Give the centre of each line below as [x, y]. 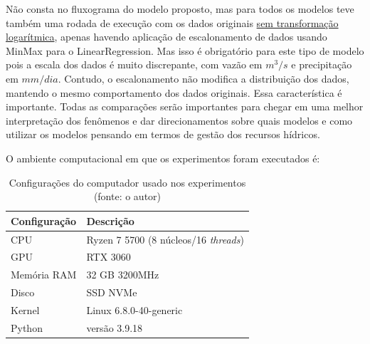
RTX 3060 [109, 257]
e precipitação [322, 64]
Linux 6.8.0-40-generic [134, 309]
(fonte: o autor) [127, 196]
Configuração [44, 220]
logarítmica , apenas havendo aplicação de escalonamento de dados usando [166, 37]
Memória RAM [44, 275]
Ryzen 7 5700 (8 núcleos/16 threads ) [165, 239]
